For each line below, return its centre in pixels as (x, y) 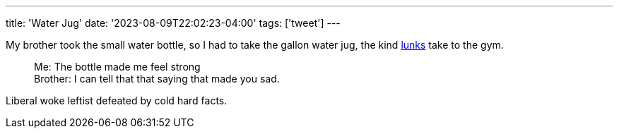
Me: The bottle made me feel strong (117, 67)
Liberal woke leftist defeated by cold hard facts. (117, 100)
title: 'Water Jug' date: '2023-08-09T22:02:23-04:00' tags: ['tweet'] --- (173, 23)
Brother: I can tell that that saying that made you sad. (157, 79)
